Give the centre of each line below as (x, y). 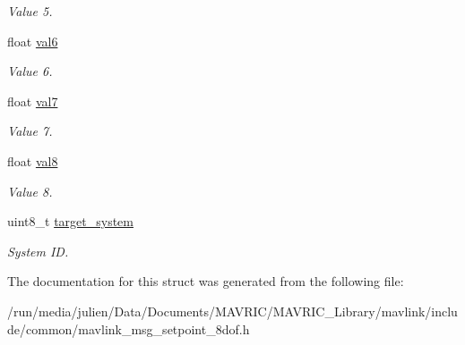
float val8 (33, 160)
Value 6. (30, 71)
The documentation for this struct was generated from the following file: (206, 281)
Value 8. (30, 191)
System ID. (38, 251)
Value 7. (30, 131)
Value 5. (30, 11)
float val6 (33, 41)
